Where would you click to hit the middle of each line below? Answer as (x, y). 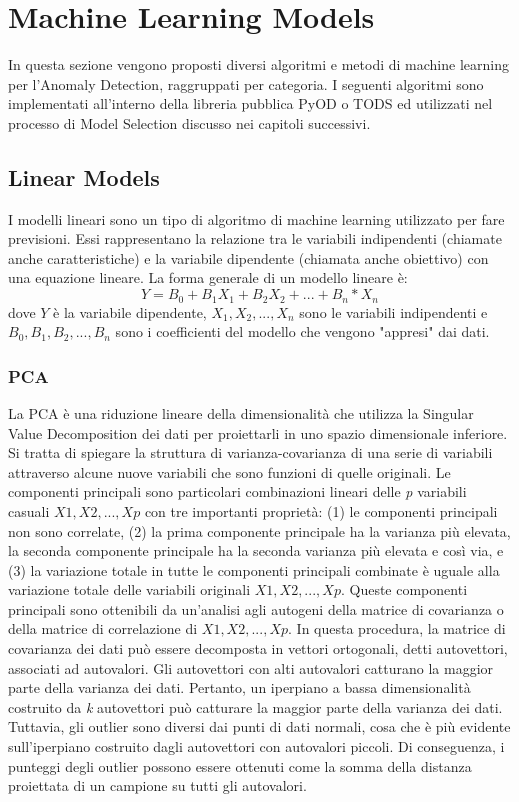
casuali (29, 510)
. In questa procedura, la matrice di (397, 628)
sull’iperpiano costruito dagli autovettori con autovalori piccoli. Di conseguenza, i (256, 746)
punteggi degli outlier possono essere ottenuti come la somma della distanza (240, 765)
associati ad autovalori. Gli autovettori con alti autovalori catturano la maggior (251, 667)
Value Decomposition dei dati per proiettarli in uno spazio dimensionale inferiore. (258, 432)
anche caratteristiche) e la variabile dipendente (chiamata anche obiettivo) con (248, 257)
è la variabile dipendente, (130, 311)
